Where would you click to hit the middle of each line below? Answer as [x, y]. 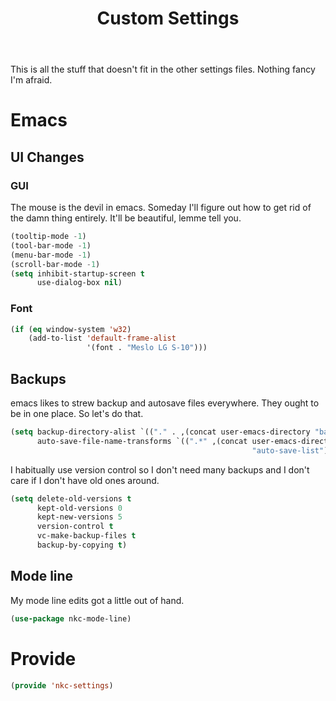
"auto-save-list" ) [290, 450]
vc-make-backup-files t [86, 536]
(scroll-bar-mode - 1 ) [55, 264]
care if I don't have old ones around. [85, 480]
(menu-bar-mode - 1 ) [51, 255]
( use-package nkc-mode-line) [71, 618]
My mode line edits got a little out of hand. [97, 600]
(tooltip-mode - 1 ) [48, 237]
